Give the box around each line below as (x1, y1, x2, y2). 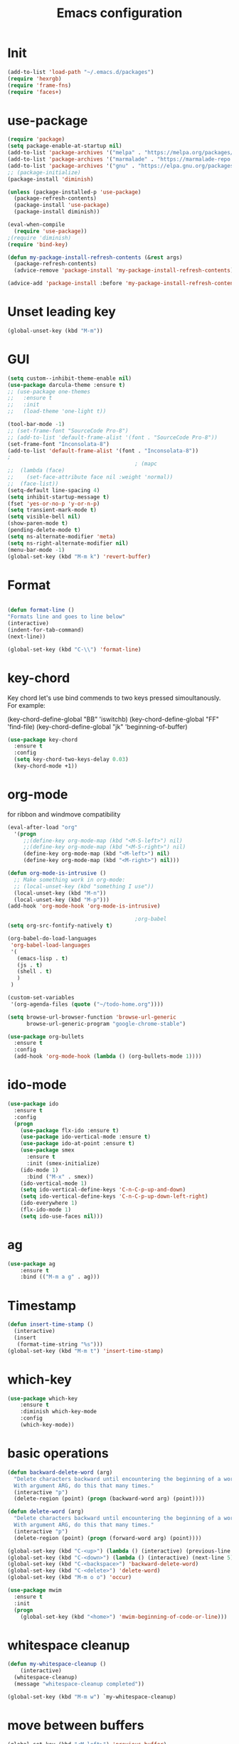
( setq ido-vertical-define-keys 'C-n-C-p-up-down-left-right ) (20, 1193, 208, 1200)
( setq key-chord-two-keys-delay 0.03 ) (14, 756, 129, 763)
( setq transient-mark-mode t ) (7, 506, 97, 514)
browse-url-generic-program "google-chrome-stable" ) (26, 1020, 186, 1027)
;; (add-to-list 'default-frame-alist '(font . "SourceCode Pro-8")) (7, 434, 218, 441)
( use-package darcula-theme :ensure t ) (7, 381, 126, 388)
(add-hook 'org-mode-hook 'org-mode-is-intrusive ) (7, 903, 161, 910)
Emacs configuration (56, 5, 183, 21)
